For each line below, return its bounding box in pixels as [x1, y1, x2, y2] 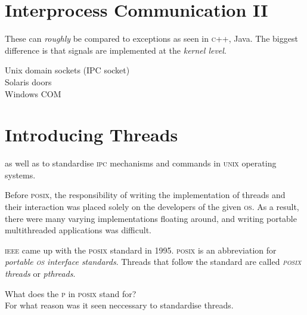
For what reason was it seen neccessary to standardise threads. [5, 299, 234, 311]
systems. [5, 168, 36, 181]
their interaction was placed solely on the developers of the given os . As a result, [5, 200, 299, 212]
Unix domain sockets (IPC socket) [5, 64, 130, 76]
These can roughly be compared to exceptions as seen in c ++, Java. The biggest [5, 32, 298, 45]
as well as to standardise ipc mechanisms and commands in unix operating [5, 157, 277, 169]
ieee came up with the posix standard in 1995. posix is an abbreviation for [5, 243, 277, 256]
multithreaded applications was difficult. [5, 224, 151, 236]
